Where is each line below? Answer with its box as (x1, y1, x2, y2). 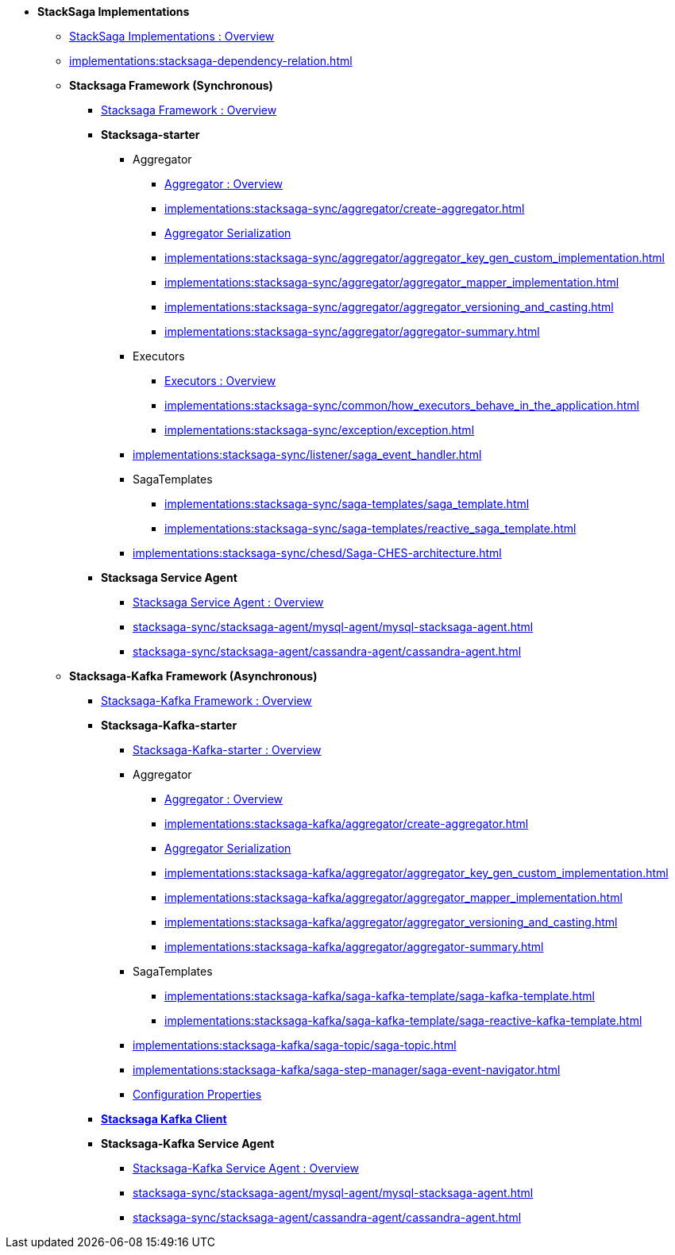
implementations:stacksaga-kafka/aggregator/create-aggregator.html (164, 817, 529, 830)
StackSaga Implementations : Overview (69, 29, 275, 43)
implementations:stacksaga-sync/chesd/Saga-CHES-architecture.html (133, 546, 502, 560)
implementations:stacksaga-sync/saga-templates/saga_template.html (164, 497, 530, 510)
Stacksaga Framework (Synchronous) (69, 79, 273, 92)
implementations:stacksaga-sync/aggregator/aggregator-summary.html (164, 325, 540, 338)
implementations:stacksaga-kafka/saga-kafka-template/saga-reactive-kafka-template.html (164, 1014, 642, 1027)
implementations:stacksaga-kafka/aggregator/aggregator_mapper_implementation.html (164, 891, 623, 904)
